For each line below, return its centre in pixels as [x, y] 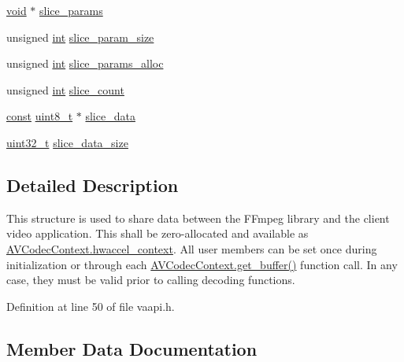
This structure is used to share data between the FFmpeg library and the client [198, 218]
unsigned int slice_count [65, 89]
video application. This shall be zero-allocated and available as [158, 233]
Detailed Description [93, 185]
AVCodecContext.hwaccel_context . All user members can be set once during [192, 248]
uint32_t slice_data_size [67, 142]
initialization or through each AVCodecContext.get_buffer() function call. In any [202, 264]
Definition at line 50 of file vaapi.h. [91, 306]
